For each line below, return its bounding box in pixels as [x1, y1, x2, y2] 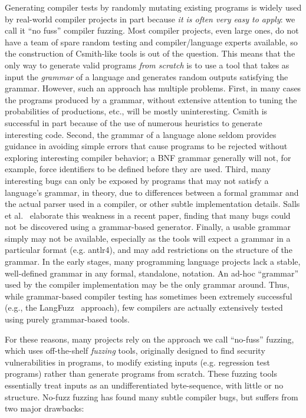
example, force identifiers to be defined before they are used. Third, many [5, 163, 271, 175]
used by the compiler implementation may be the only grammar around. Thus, [5, 278, 289, 291]
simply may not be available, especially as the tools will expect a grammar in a [5, 232, 291, 244]
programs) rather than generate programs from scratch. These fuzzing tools [5, 367, 277, 380]
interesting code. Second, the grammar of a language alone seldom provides [5, 128, 277, 140]
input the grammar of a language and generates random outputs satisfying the [5, 70, 288, 83]
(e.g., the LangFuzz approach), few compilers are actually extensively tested [5, 301, 283, 314]
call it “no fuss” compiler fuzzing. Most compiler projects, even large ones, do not [5, 24, 299, 37]
